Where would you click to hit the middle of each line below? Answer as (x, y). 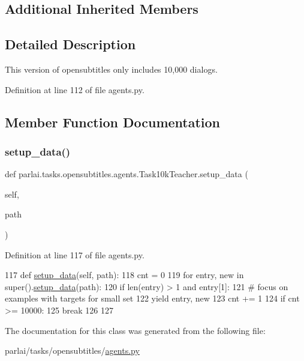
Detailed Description (70, 44)
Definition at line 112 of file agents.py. (75, 89)
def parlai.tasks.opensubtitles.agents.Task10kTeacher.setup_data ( (127, 174)
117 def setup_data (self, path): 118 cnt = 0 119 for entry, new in (124, 275)
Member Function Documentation (113, 122)
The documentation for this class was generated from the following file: (135, 330)
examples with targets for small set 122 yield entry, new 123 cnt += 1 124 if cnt (152, 298)
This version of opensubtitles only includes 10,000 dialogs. (111, 69)
